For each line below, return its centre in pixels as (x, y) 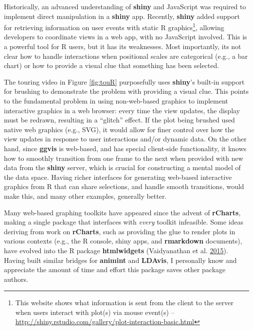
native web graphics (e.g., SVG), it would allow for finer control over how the (119, 129)
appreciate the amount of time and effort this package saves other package (115, 269)
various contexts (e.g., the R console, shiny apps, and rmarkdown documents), (123, 241)
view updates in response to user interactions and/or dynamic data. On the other (125, 139)
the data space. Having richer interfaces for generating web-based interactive (118, 177)
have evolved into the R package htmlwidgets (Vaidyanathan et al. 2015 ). (116, 250)
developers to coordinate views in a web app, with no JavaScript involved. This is (126, 37)
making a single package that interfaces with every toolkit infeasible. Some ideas (124, 222)
